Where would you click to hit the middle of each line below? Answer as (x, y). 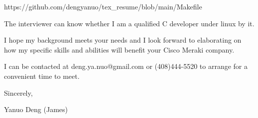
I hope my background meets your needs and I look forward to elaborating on (123, 40)
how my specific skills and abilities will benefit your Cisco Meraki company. (119, 49)
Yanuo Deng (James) (36, 109)
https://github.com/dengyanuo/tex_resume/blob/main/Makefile (103, 6)
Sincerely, (18, 92)
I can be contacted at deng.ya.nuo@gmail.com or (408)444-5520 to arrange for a (126, 66)
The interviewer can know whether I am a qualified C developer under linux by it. (129, 23)
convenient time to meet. (42, 76)
